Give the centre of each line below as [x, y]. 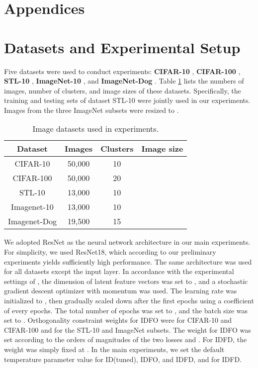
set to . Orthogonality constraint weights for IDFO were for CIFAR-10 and [118, 320]
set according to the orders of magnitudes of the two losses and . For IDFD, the [126, 339]
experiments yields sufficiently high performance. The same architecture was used [128, 261]
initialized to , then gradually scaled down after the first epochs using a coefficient [129, 301]
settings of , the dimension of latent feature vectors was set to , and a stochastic [126, 281]
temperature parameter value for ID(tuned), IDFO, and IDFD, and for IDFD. [123, 359]
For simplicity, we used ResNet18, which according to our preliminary [110, 252]
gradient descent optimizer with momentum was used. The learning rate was [121, 291]
